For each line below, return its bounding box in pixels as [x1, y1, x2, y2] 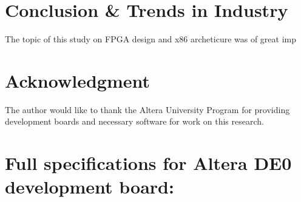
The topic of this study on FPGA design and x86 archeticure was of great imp [5, 33, 297, 45]
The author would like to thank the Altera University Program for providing [5, 103, 290, 116]
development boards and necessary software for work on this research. [5, 115, 264, 128]
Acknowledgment [5, 68, 150, 93]
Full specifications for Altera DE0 [5, 151, 292, 175]
